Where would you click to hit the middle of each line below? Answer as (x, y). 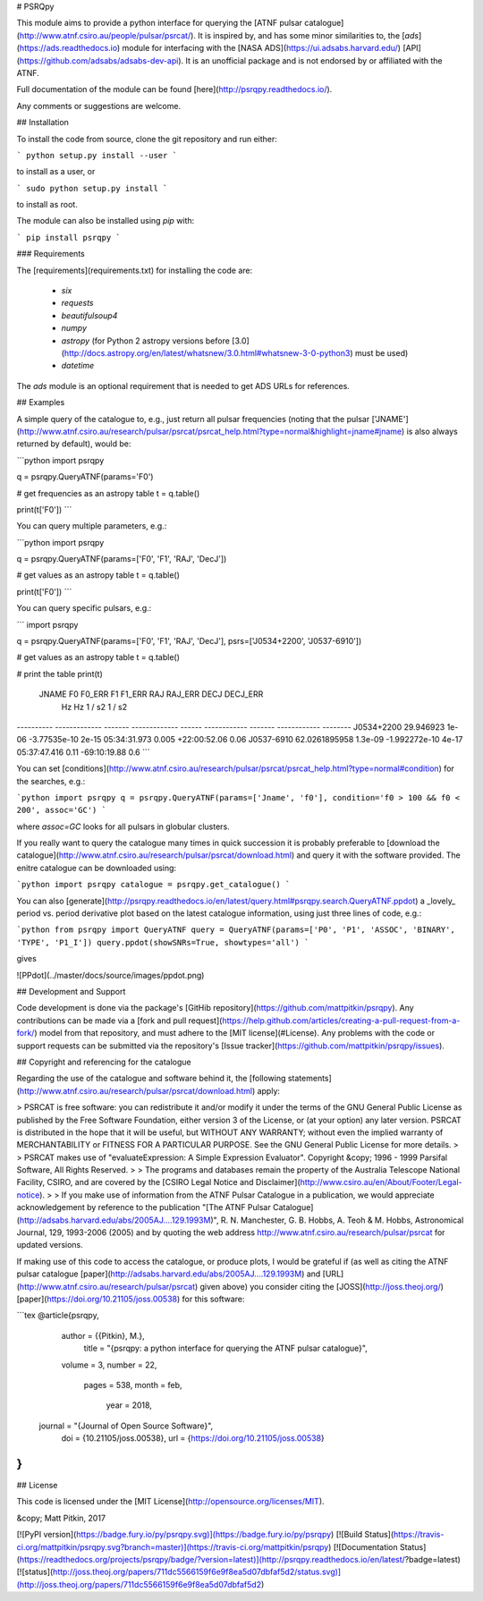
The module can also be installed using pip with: (106, 221)
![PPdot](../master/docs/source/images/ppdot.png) (110, 975)
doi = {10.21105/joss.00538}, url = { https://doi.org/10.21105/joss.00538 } (193, 1438)
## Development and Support (71, 991)
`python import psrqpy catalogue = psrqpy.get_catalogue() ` (153, 885)
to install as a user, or (56, 172)
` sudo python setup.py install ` (92, 188)
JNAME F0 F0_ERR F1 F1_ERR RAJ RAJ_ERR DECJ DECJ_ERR (151, 694)
